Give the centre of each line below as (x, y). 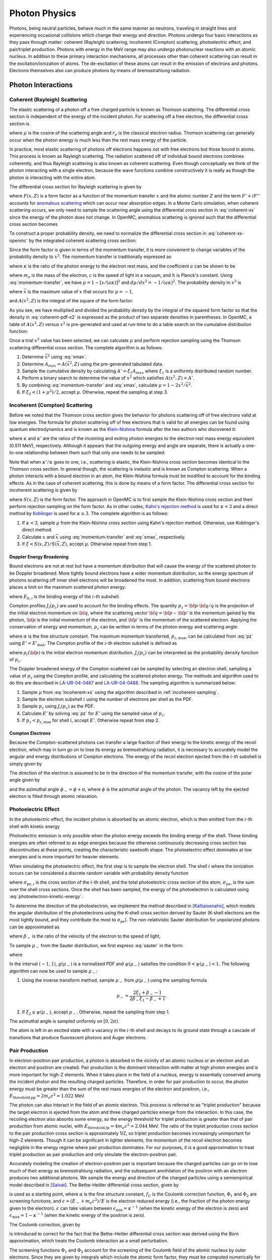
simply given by (26, 764)
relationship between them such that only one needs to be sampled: (95, 453)
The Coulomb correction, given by (45, 1224)
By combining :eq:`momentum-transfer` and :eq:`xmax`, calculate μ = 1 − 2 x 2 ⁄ (103, 385)
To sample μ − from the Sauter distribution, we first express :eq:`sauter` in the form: (96, 946)
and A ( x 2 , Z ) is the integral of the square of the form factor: (71, 301)
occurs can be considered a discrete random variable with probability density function (99, 873)
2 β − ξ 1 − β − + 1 (147, 999)
